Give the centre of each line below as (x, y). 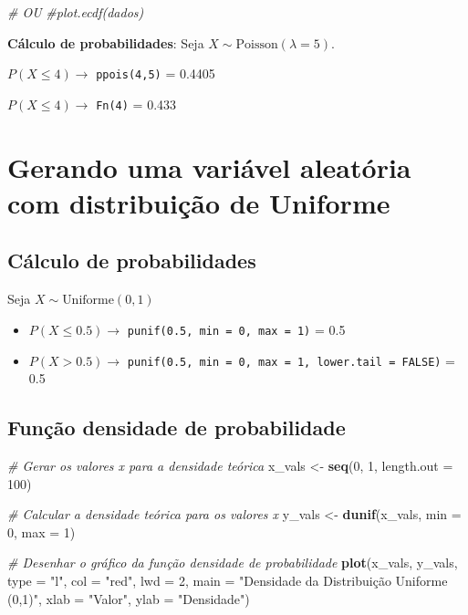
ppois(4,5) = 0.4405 (156, 73)
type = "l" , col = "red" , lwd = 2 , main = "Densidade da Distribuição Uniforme (228, 580)
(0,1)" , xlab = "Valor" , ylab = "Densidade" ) (129, 598)
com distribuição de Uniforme (199, 202)
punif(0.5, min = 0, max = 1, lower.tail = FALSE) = (291, 360)
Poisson (257, 44)
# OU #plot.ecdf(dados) (76, 12)
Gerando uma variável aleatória (209, 167)
